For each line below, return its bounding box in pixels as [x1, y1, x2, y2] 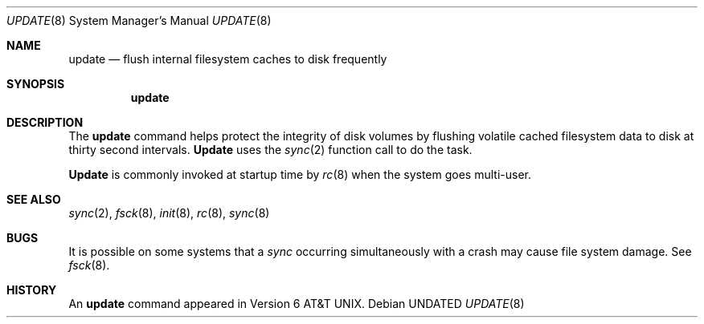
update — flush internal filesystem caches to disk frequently [68, 52, 387, 66]
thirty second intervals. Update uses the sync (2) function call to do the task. [68, 143, 473, 156]
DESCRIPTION [6, 115, 84, 129]
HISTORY [6, 283, 57, 297]
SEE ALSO [6, 192, 61, 206]
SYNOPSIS [6, 77, 65, 91]
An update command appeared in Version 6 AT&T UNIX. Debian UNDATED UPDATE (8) [68, 297, 525, 310]
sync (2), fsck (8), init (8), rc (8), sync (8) [68, 206, 270, 220]
